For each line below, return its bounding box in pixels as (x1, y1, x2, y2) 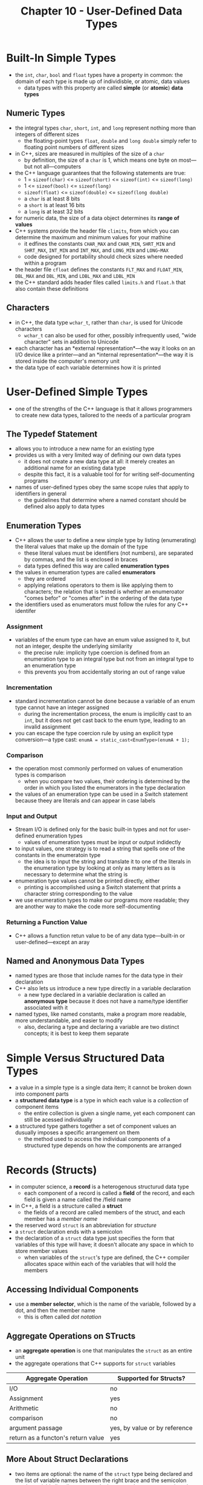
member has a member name (24, 1215, 98, 1223)
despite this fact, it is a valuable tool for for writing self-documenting (24, 471, 195, 478)
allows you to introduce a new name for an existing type (14, 445, 155, 452)
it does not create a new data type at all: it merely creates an (24, 458, 175, 465)
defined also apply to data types (24, 503, 105, 510)
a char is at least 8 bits (24, 195, 80, 202)
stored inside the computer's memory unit (14, 357, 120, 365)
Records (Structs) (6, 1163, 97, 1177)
